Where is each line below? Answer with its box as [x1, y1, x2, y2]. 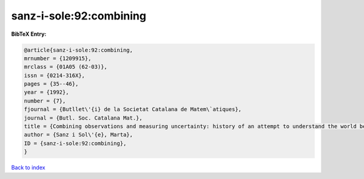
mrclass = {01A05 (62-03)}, [24, 64, 107, 70]
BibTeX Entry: [11, 30, 47, 38]
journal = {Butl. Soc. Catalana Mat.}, [24, 114, 143, 121]
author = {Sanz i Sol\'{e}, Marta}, [24, 131, 133, 138]
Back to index [11, 164, 45, 171]
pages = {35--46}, [24, 81, 79, 87]
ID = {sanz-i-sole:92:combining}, [24, 140, 127, 147]
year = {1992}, [24, 89, 69, 96]
